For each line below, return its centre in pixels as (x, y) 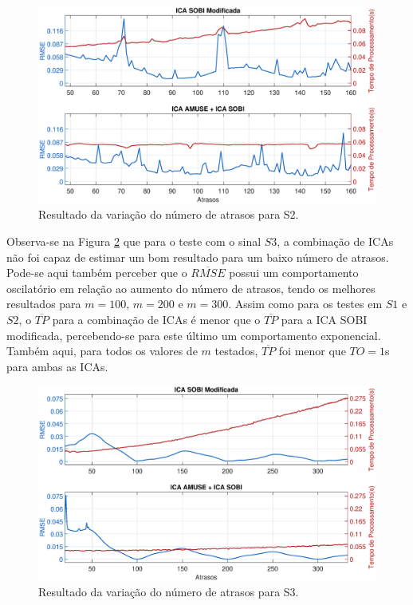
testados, (236, 351)
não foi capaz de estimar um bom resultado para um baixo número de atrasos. (198, 257)
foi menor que (312, 351)
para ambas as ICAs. (57, 366)
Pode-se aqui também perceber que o (97, 273)
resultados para (44, 304)
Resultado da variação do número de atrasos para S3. (169, 592)
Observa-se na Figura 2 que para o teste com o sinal (134, 241)
